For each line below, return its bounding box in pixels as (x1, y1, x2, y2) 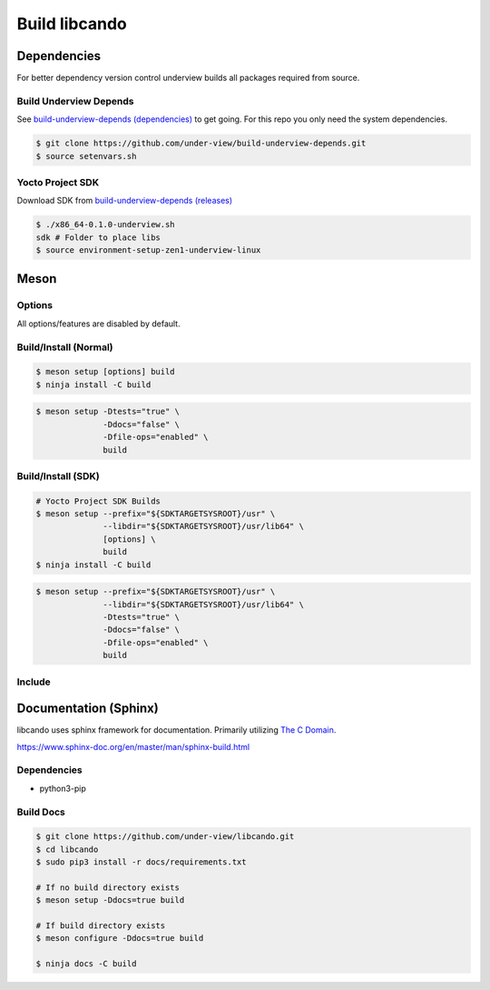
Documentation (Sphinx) (16, 701, 159, 716)
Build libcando (16, 14, 127, 34)
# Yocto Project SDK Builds (35, 495, 161, 506)
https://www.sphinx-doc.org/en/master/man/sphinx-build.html (16, 741, 250, 752)
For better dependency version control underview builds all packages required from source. (16, 73, 360, 84)
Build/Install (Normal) (16, 341, 113, 354)
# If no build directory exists (35, 882, 181, 893)
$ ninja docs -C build (35, 959, 137, 969)
